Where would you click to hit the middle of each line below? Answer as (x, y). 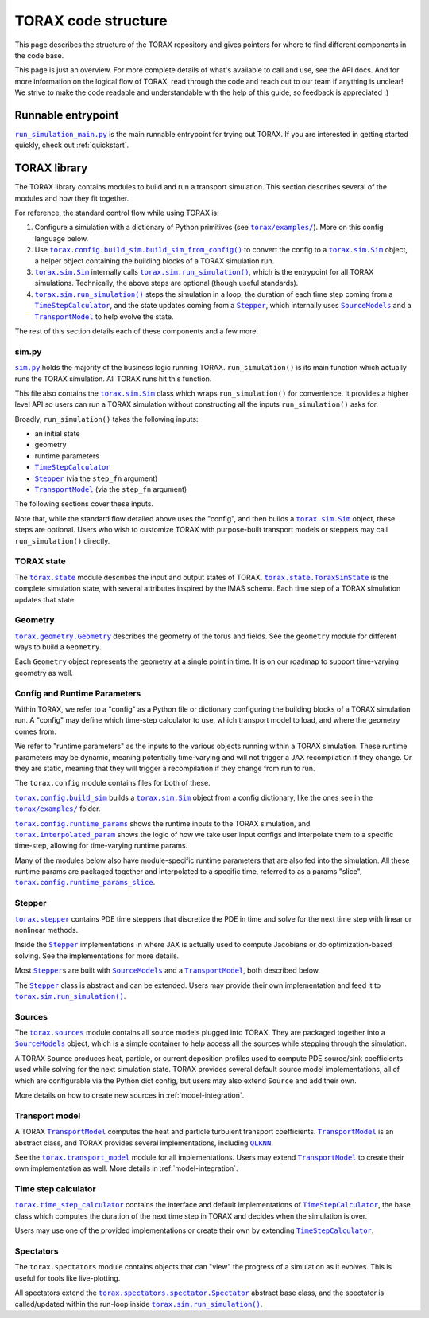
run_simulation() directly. (62, 540)
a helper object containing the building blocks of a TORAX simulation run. (155, 261)
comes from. (36, 731)
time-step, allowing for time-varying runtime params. (101, 846)
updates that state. (45, 599)
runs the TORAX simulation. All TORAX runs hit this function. (113, 379)
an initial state (57, 434)
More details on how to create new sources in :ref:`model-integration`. (129, 1095)
